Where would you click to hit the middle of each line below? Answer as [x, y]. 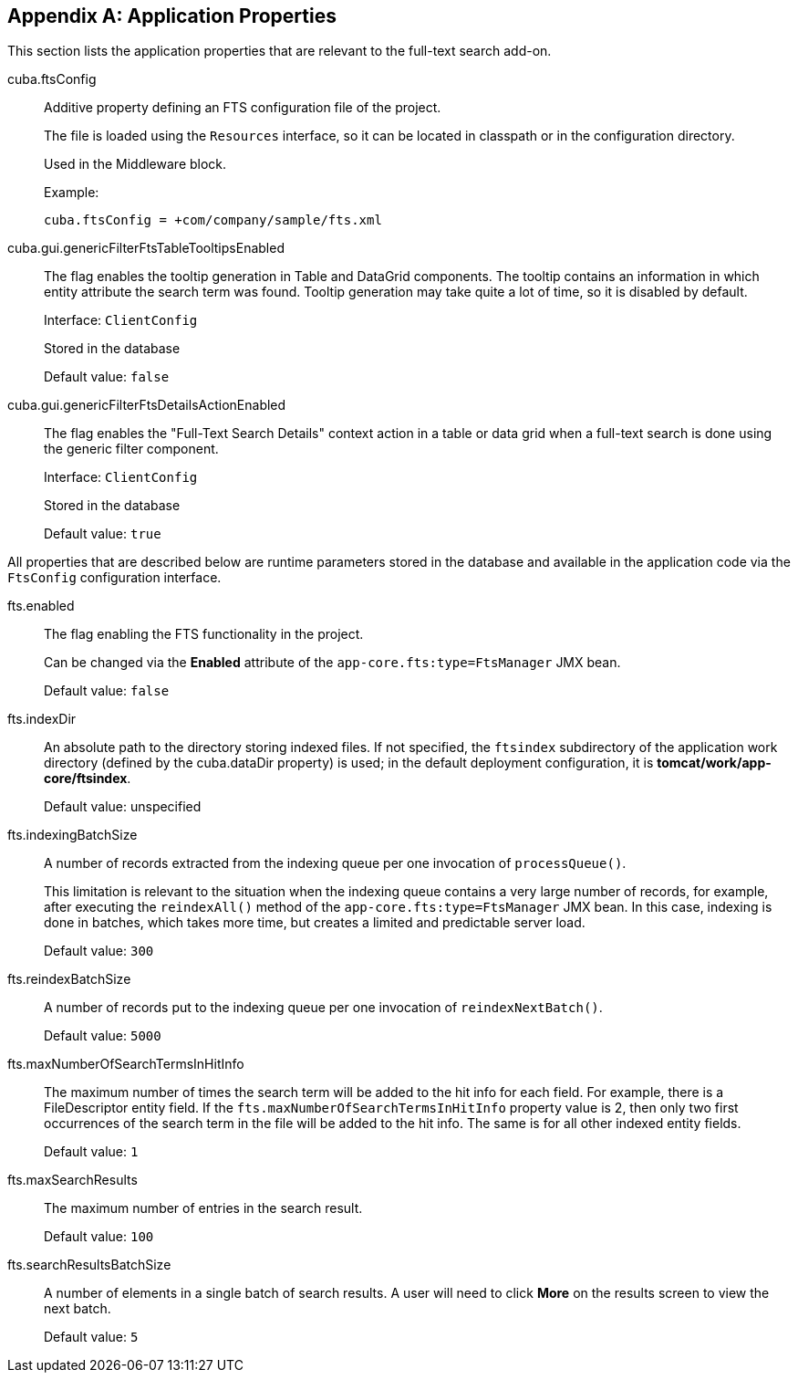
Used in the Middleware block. [135, 164]
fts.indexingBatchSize [73, 835]
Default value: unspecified [123, 807]
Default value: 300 [99, 951]
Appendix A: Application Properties [172, 16]
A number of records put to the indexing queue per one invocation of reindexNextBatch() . [323, 1008]
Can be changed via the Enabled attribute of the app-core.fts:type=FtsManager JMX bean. [332, 663]
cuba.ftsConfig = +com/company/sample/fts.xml [213, 220]
